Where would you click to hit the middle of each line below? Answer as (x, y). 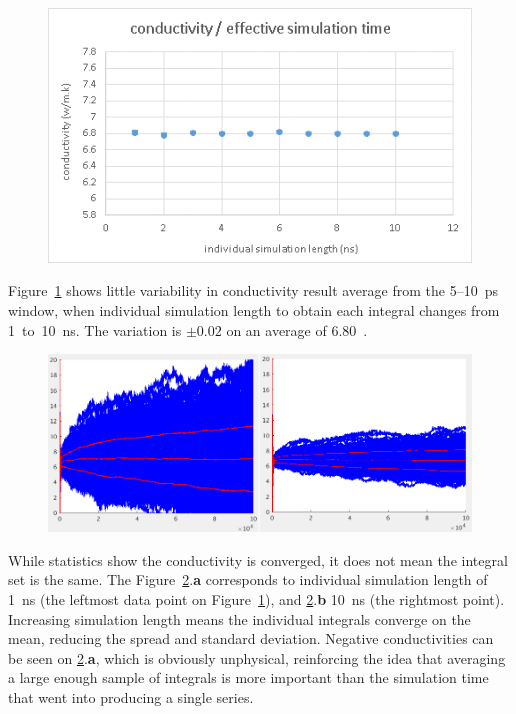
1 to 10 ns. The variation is (95, 329)
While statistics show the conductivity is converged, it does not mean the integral (258, 559)
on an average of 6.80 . (297, 329)
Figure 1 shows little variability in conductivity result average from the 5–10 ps (253, 290)
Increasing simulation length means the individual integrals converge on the (239, 618)
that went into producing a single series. (131, 696)
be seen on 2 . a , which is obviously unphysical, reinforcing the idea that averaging (257, 657)
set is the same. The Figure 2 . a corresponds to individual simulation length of (248, 579)
